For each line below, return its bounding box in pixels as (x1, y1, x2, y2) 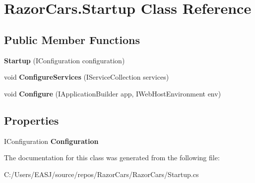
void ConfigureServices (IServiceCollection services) (4, 72, 169, 82)
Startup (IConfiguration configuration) (4, 55, 125, 65)
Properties (4, 112, 59, 128)
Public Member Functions (4, 32, 140, 47)
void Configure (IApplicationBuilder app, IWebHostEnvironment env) (4, 88, 221, 98)
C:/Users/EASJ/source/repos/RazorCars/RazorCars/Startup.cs (4, 169, 199, 179)
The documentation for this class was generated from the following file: (4, 152, 220, 163)
